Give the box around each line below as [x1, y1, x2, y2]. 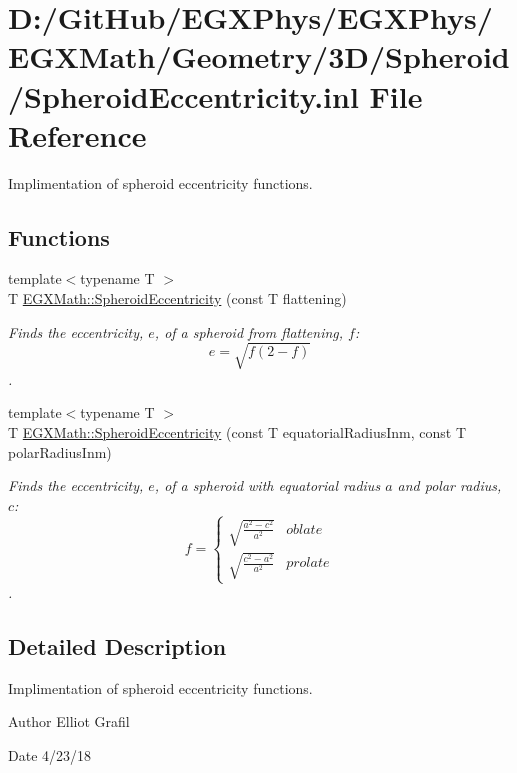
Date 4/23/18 [8, 745, 92, 766]
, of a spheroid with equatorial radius [154, 475, 381, 496]
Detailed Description [8, 631, 227, 662]
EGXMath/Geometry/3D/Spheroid [8, 36, 510, 77]
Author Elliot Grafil [8, 711, 130, 732]
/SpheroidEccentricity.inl [8, 75, 359, 116]
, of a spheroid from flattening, [154, 321, 344, 342]
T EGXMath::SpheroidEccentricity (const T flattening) [8, 288, 347, 309]
